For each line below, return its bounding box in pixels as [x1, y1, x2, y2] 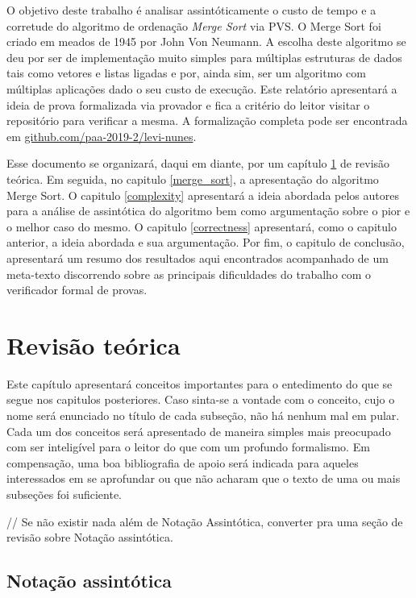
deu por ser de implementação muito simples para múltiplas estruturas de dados [6, 48, 402, 65]
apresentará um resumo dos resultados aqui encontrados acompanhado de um [6, 249, 389, 266]
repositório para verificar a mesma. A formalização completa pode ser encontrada [6, 112, 408, 129]
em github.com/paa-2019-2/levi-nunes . [6, 127, 197, 144]
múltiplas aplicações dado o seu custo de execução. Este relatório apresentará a [6, 80, 397, 97]
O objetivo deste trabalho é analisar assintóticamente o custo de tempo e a [6, 2, 376, 18]
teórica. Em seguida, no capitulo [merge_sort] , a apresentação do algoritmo [6, 170, 379, 187]
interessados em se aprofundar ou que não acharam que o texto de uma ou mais [6, 470, 401, 487]
